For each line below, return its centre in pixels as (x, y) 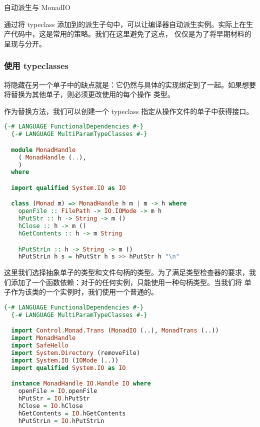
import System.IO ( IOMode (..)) (65, 360)
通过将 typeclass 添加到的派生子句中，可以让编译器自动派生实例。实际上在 (125, 24)
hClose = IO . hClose (50, 406)
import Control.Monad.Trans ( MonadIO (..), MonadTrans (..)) (115, 331)
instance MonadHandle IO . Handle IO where (81, 384)
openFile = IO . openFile (58, 391)
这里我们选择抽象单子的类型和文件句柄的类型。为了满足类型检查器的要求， (126, 272)
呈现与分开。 (25, 43)
